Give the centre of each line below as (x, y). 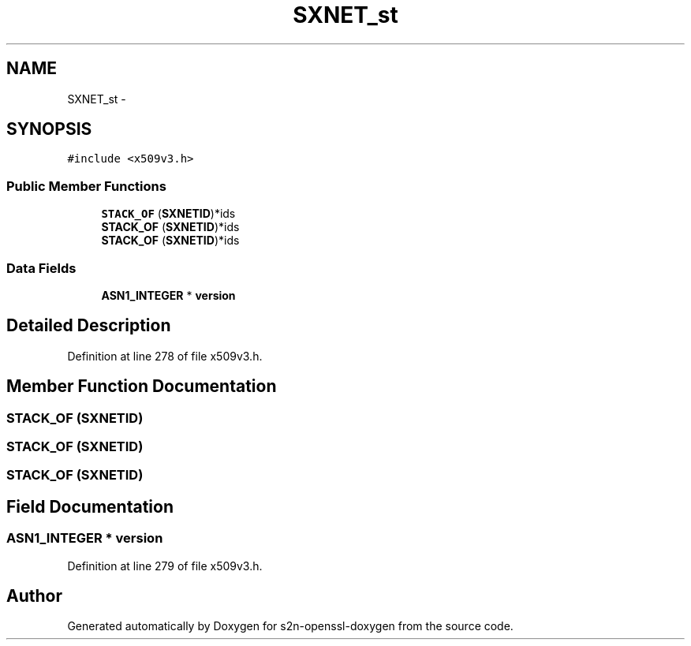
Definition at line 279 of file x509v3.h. (165, 566)
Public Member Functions (86, 186)
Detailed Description (89, 326)
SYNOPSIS (49, 129)
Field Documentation (90, 506)
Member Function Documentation (142, 386)
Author (34, 596)
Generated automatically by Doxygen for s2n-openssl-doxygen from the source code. (290, 626)
